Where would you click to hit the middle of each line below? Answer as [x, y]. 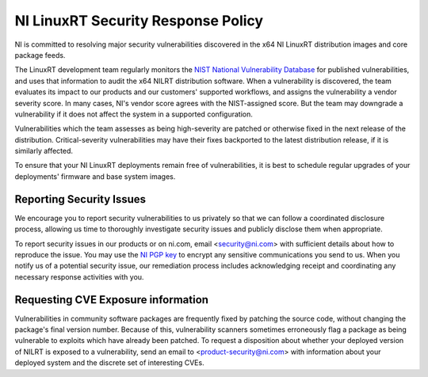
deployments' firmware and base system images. [95, 176]
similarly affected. [44, 151]
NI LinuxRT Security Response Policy [139, 21]
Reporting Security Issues [80, 199]
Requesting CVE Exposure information [112, 300]
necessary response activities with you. [79, 276]
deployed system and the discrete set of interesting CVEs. [110, 363]
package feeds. [40, 55]
